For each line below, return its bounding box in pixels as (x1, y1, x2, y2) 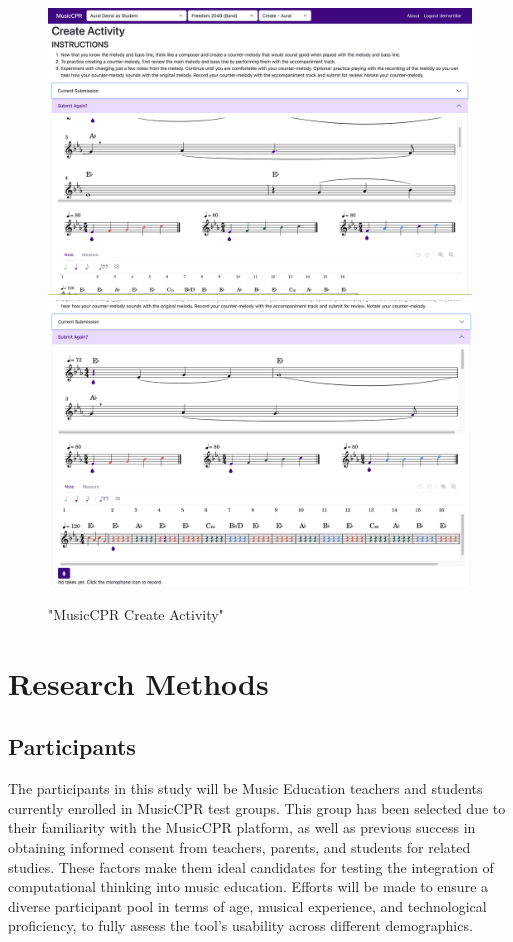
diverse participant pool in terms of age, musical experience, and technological (8, 895, 487, 916)
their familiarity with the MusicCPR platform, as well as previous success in (8, 817, 476, 838)
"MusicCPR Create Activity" (48, 604, 224, 625)
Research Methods (8, 662, 269, 703)
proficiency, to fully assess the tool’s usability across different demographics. (8, 915, 473, 936)
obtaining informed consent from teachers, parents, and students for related (8, 837, 471, 858)
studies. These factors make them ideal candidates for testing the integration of (8, 856, 494, 877)
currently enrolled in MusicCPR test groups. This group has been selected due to (8, 797, 506, 818)
